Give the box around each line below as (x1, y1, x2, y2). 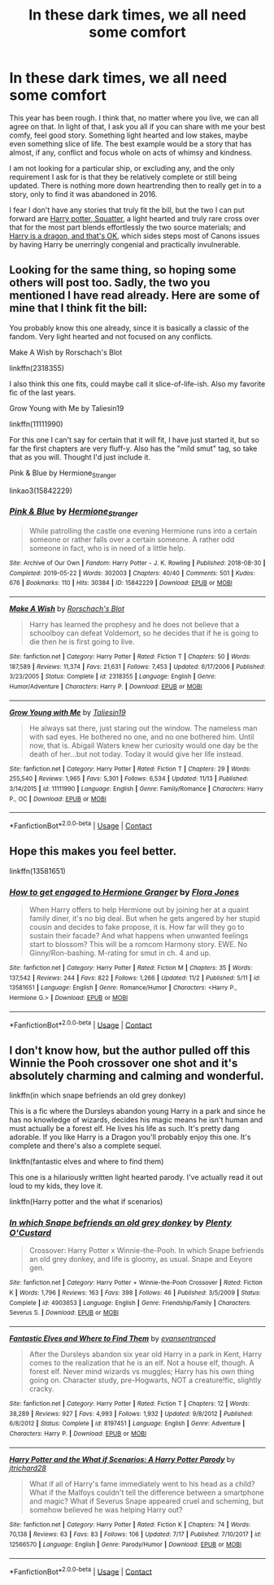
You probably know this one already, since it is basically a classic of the (9, 323, 250, 333)
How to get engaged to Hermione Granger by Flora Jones (9, 886, 240, 897)
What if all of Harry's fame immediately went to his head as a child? (28, 1478, 255, 1488)
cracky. (28, 1384, 54, 1394)
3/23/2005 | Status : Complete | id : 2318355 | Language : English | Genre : (9, 673, 216, 681)
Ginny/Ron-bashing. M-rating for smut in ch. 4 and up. (28, 948, 211, 958)
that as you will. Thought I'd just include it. (9, 452, 151, 461)
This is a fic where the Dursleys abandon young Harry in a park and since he (9, 1107, 266, 1116)
